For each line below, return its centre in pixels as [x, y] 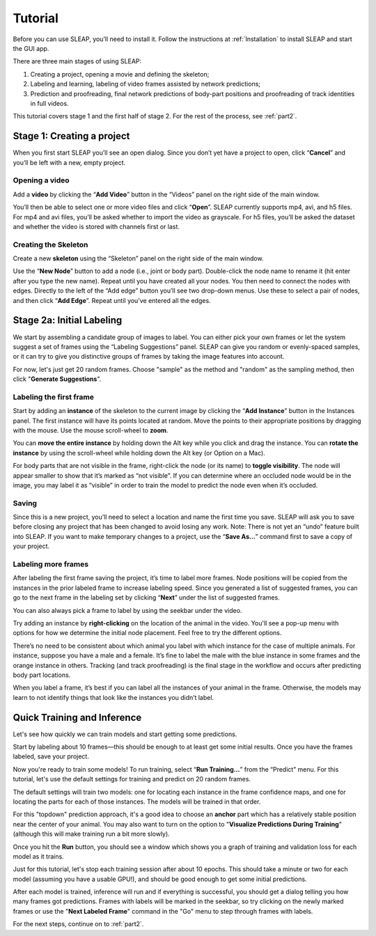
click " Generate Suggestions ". [57, 379]
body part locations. [42, 675]
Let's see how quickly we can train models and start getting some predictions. [125, 734]
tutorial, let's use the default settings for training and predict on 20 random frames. [132, 779]
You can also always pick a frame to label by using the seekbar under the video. [127, 610]
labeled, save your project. [51, 756]
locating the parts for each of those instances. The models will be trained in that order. [137, 802]
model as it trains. [38, 856]
